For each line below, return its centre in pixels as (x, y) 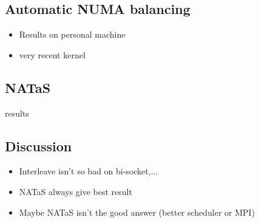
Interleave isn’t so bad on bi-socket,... (89, 171)
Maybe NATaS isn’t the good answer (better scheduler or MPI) (137, 212)
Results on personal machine (72, 34)
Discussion (39, 146)
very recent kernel (52, 54)
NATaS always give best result (76, 191)
